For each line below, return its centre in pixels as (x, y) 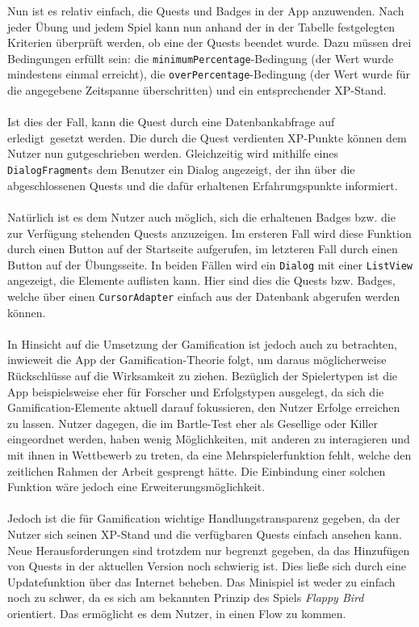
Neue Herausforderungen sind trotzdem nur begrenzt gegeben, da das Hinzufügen (209, 550)
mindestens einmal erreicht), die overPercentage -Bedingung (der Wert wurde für (209, 74)
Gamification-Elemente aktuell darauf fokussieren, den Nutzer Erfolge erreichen (204, 407)
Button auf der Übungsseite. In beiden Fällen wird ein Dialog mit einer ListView (210, 264)
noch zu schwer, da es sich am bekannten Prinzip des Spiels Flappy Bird (186, 597)
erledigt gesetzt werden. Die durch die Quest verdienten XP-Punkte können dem (207, 137)
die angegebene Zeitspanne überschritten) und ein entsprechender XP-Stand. (197, 90)
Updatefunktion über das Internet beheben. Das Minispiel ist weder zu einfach (201, 581)
